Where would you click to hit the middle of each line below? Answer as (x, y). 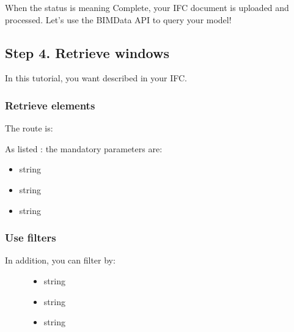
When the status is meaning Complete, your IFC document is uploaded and (147, 7)
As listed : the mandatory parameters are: (84, 148)
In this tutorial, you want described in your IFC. (96, 78)
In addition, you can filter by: (60, 260)
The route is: (29, 128)
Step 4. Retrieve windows (87, 52)
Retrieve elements (50, 105)
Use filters (31, 238)
